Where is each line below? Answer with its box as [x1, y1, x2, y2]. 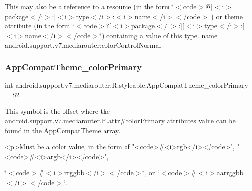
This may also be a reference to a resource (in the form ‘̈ [5, 1, 174, 11]
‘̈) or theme [209, 11, 243, 21]
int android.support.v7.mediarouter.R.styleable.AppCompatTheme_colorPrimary [5, 80, 248, 90]
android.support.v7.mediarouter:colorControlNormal [5, 40, 161, 50]
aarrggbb [216, 167, 244, 178]
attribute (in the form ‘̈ [5, 21, 75, 31]
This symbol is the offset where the [5, 106, 110, 116]
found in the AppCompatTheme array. [5, 125, 121, 135]
